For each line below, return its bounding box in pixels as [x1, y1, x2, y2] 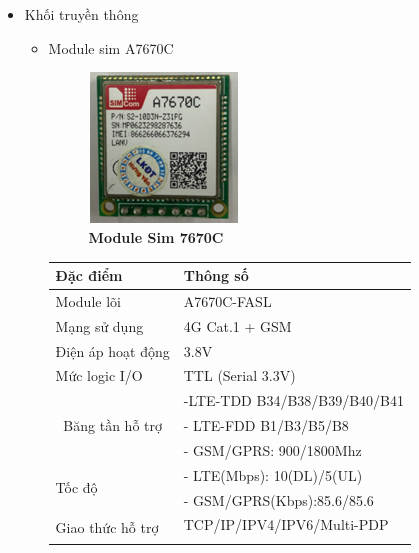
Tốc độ [55, 477, 98, 498]
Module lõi [55, 290, 121, 311]
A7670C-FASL [183, 290, 272, 311]
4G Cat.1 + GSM [183, 315, 292, 336]
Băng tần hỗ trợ [63, 415, 162, 436]
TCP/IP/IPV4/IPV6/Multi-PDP [183, 514, 389, 535]
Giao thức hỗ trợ [55, 517, 159, 538]
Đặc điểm [55, 265, 123, 286]
